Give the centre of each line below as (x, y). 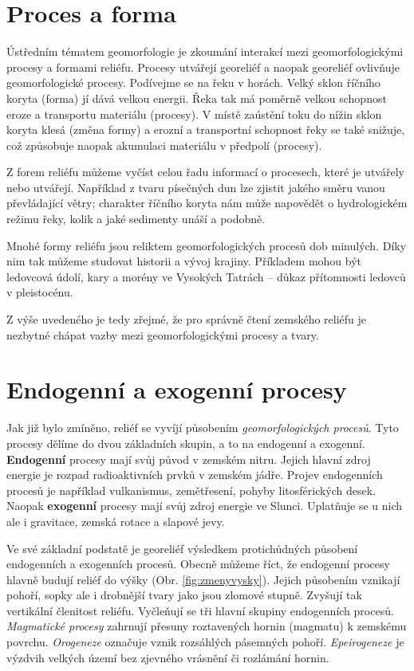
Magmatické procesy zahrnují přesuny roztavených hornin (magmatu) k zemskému (207, 626)
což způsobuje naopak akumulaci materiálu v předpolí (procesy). (164, 145)
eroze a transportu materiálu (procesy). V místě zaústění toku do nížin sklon (194, 114)
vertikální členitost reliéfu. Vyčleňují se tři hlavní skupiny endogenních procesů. (200, 610)
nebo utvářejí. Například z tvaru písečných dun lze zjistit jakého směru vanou (196, 187)
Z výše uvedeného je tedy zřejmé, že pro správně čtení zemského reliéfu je (187, 319)
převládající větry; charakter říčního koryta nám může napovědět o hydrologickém (207, 203)
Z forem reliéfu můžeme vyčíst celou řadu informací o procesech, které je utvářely (205, 172)
